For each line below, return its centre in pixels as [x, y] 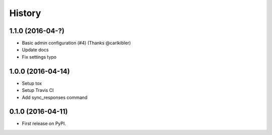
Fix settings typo [39, 57]
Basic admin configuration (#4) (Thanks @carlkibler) [76, 43]
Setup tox [32, 83]
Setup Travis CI [38, 90]
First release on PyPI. [44, 123]
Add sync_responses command [55, 97]
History [25, 13]
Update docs [35, 50]
